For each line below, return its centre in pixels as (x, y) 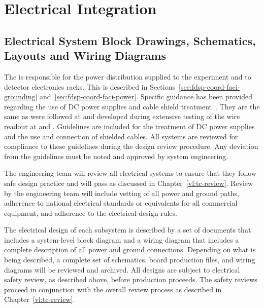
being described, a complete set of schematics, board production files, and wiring (130, 260)
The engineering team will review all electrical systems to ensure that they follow (130, 173)
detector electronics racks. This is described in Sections (90, 86)
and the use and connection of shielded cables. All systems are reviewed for (121, 136)
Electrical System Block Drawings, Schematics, (130, 40)
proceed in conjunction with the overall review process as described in (113, 289)
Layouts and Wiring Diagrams (85, 55)
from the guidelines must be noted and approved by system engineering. (116, 156)
